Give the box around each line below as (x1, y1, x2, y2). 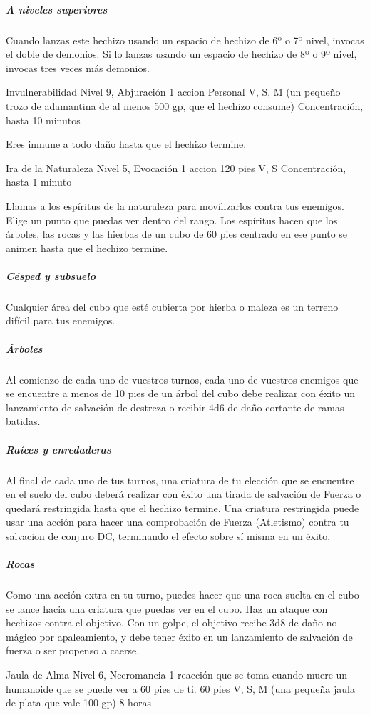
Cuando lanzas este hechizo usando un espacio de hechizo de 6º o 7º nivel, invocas (6, 32, 364, 47)
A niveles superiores (6, 1, 108, 16)
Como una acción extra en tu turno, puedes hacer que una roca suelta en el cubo (6, 587, 359, 602)
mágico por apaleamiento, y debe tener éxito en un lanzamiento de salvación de (6, 629, 353, 644)
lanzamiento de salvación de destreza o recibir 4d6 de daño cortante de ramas (6, 399, 344, 414)
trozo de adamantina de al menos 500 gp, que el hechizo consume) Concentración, (6, 98, 364, 113)
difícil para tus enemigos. (6, 313, 115, 328)
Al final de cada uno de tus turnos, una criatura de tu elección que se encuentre (6, 472, 354, 487)
